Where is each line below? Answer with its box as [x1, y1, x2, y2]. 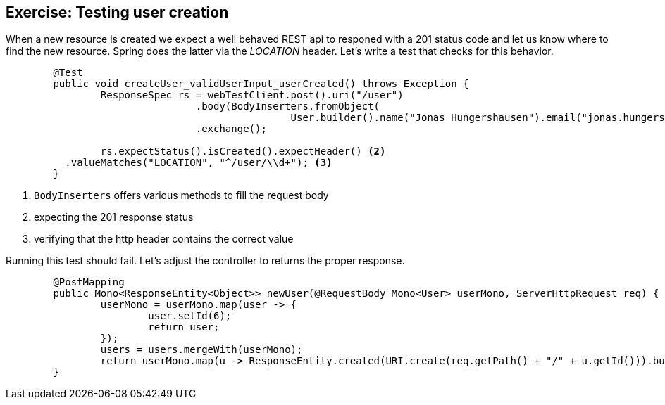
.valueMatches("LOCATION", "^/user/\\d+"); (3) [65, 157, 332, 169]
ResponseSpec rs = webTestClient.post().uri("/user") [100, 89, 404, 101]
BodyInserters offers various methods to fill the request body [34, 189, 329, 202]
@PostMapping [53, 276, 125, 288]
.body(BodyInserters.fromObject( [195, 101, 380, 112]
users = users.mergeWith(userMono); [100, 344, 303, 356]
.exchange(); [195, 123, 267, 135]
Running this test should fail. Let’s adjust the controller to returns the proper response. [6, 255, 405, 267]
